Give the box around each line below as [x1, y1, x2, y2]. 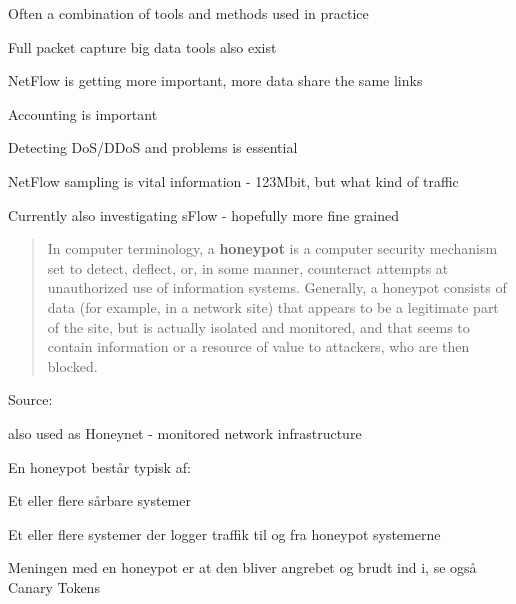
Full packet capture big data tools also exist [8, 36, 277, 57]
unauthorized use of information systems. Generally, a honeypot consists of [47, 277, 507, 298]
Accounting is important [8, 103, 158, 124]
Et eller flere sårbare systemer [8, 490, 191, 511]
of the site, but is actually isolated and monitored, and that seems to [47, 316, 470, 337]
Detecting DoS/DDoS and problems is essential [8, 137, 298, 158]
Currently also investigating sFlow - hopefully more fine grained [8, 204, 400, 225]
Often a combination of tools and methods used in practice [8, 3, 369, 23]
